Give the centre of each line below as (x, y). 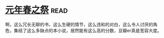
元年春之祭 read (37, 10)
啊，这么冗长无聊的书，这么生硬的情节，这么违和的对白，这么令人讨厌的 (79, 24)
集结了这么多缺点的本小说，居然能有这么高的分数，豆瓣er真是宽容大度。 (88, 30)
